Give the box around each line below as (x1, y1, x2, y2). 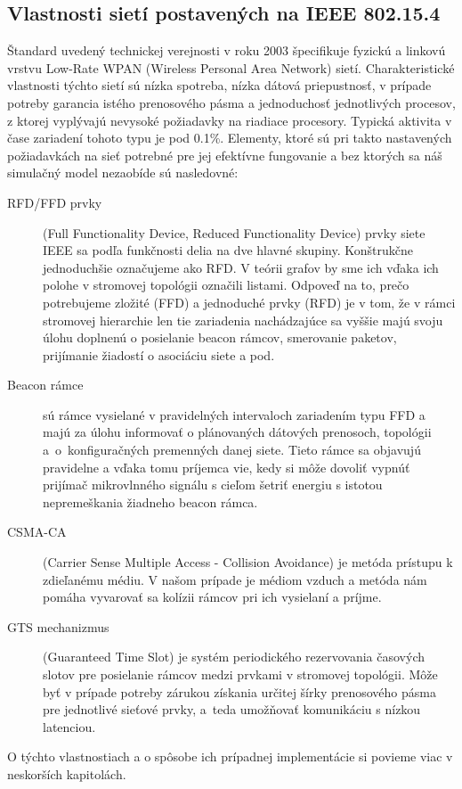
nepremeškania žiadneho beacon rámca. (43, 492, 258, 511)
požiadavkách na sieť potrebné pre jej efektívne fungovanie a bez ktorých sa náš (7, 145, 442, 164)
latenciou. (43, 717, 96, 736)
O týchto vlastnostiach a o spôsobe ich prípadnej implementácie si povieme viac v (7, 747, 453, 766)
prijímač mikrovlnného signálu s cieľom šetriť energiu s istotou (43, 475, 383, 494)
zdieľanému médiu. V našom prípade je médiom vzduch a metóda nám (43, 570, 427, 588)
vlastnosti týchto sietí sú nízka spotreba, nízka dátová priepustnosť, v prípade (7, 76, 432, 95)
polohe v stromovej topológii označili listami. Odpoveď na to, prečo (43, 275, 409, 294)
